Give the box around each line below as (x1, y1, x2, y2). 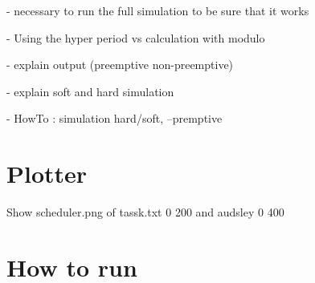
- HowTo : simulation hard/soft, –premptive (6, 110, 223, 127)
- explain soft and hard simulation (6, 83, 174, 99)
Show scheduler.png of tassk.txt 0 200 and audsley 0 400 (6, 204, 284, 220)
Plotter (6, 157, 88, 190)
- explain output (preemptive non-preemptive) (6, 56, 234, 73)
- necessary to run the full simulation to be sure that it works (6, 2, 309, 18)
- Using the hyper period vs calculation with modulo (6, 29, 265, 46)
